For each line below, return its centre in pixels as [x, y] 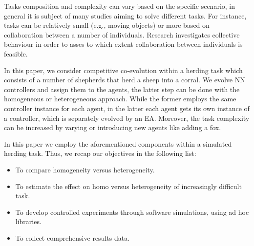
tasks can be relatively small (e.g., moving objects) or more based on [107, 25]
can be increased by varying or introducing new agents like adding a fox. [113, 127]
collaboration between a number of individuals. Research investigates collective [122, 34]
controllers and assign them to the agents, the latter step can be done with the [122, 89]
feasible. [16, 53]
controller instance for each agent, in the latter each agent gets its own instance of [127, 108]
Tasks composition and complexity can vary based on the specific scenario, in [120, 6]
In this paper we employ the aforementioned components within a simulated [118, 143]
